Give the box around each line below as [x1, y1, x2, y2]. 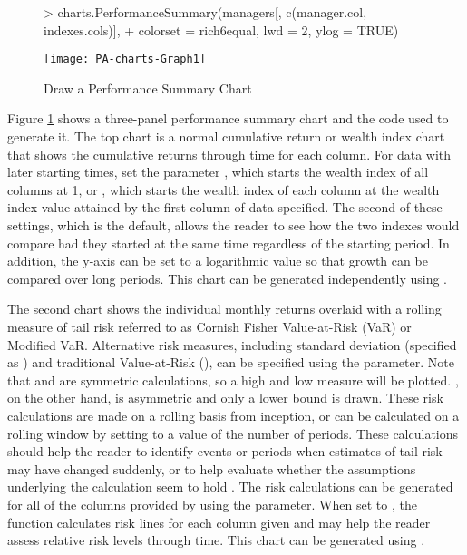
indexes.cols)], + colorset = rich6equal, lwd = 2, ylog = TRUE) [44, 20, 399, 39]
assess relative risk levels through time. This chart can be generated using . [7, 531, 425, 550]
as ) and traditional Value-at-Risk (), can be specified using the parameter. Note [7, 353, 454, 372]
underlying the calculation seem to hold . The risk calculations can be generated [7, 477, 453, 496]
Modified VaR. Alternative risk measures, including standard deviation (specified [7, 335, 457, 354]
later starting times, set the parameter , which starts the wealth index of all [7, 162, 429, 181]
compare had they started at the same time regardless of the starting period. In [7, 233, 450, 252]
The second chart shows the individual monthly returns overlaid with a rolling [7, 299, 442, 318]
